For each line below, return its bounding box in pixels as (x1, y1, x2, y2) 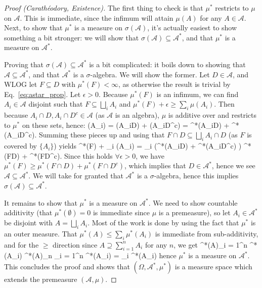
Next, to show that (4, 22, 63, 33)
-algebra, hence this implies (154, 170, 239, 181)
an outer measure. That (4, 228, 77, 238)
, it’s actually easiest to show (147, 22, 237, 33)
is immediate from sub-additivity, (155, 228, 258, 238)
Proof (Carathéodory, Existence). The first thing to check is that (4, 3, 203, 13)
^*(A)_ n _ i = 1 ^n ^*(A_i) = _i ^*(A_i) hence (24, 250, 177, 261)
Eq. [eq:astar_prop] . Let (4, 88, 81, 99)
